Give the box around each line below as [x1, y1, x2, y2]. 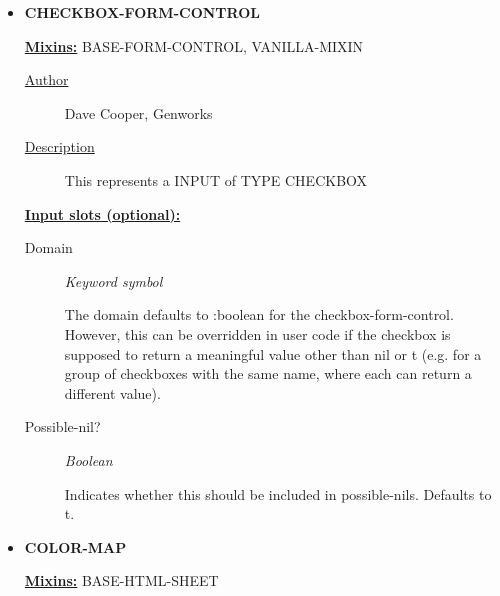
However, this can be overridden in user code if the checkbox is [64, 323, 451, 344]
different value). [64, 382, 161, 403]
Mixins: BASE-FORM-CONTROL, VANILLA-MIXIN [24, 35, 364, 56]
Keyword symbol [64, 270, 163, 291]
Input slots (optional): [24, 203, 181, 224]
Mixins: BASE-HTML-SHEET [24, 570, 219, 591]
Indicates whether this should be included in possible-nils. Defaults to [64, 483, 492, 504]
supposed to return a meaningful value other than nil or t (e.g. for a [64, 343, 482, 364]
